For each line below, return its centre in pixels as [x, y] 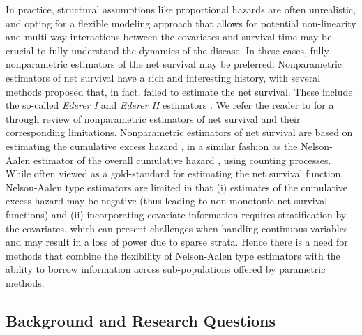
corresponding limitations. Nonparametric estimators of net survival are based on [179, 132]
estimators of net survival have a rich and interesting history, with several [163, 77]
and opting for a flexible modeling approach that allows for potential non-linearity [181, 23]
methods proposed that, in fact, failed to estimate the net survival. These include [179, 91]
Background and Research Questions [141, 320]
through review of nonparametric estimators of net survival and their [153, 118]
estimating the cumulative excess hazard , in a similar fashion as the [152, 146]
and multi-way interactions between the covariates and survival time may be [169, 37]
